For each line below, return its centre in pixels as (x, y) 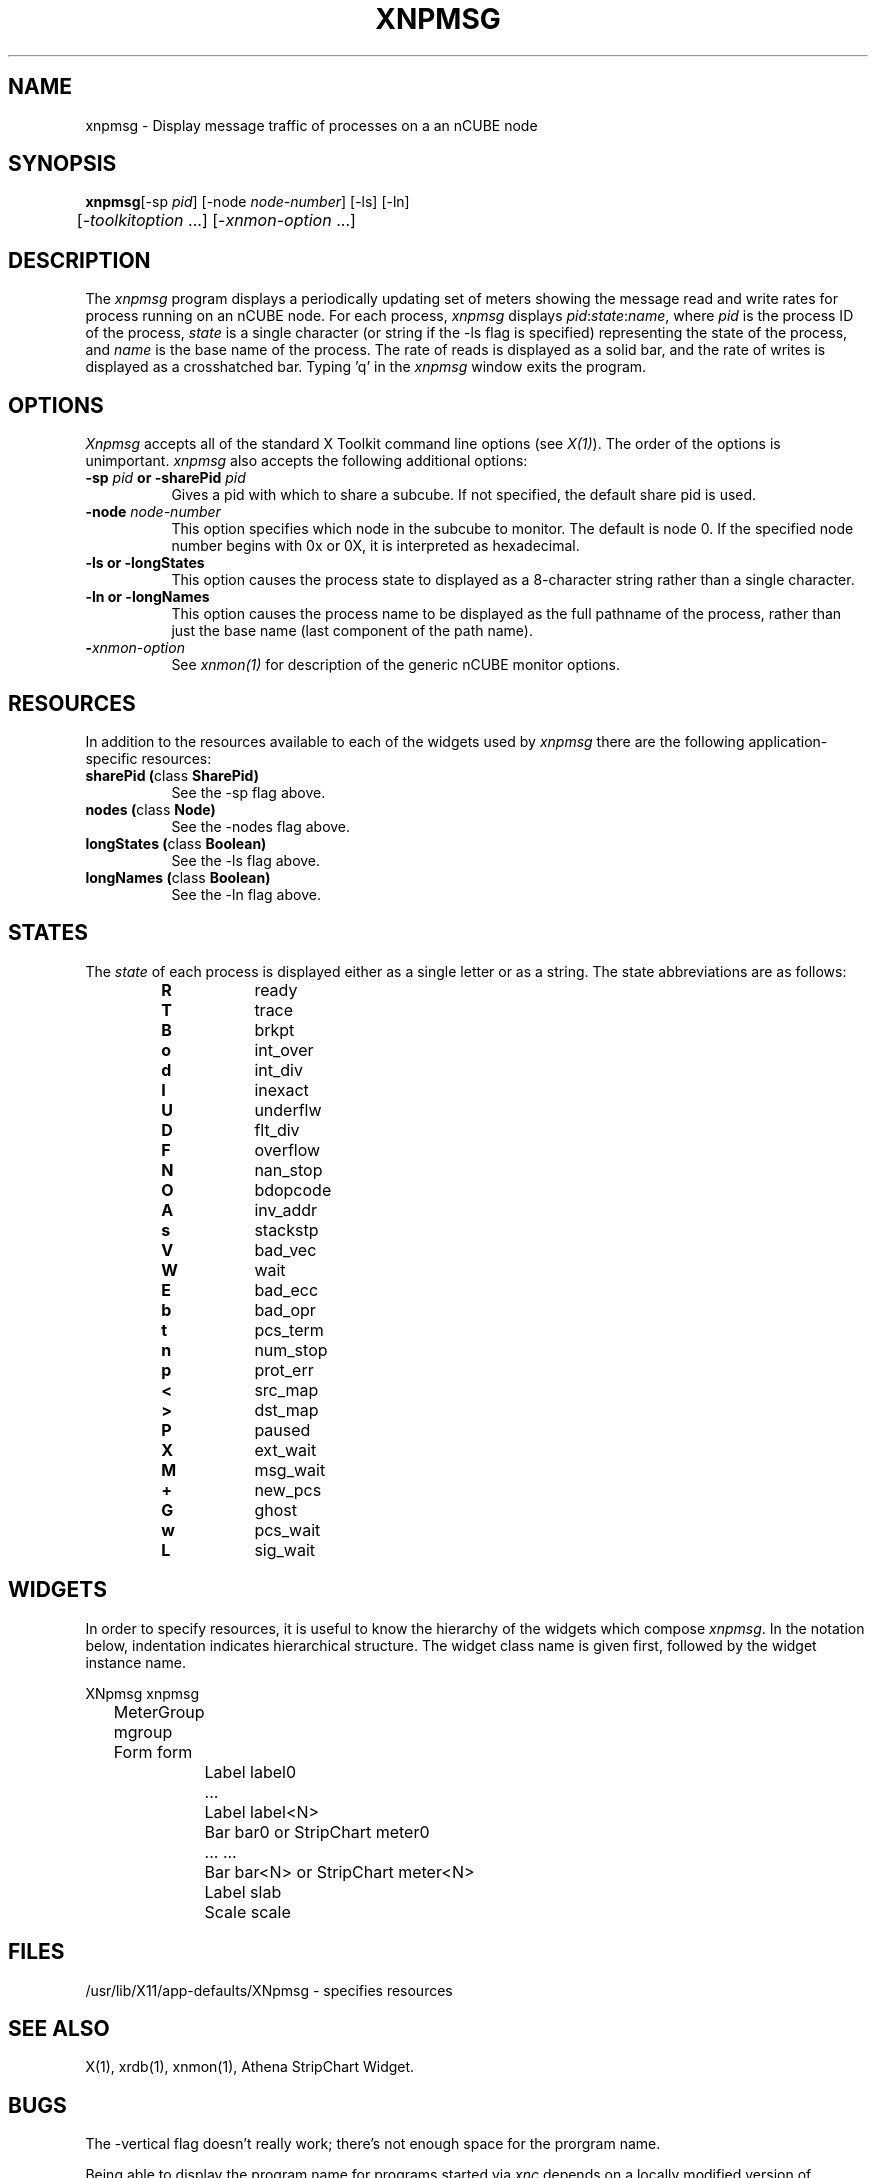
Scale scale (247, 1911)
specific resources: (148, 758)
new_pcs (288, 1489)
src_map (286, 1389)
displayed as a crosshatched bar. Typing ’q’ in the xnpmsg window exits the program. (366, 367)
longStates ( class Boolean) (176, 843)
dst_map (286, 1409)
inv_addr (286, 1209)
